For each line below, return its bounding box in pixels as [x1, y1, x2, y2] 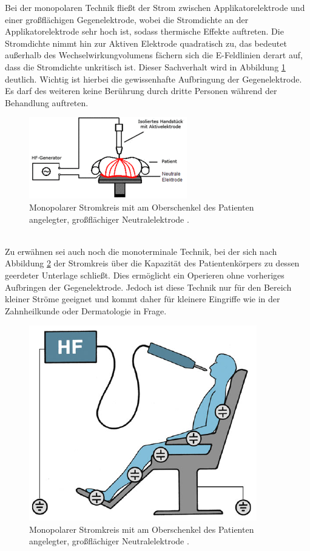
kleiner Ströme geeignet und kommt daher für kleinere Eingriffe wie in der [5, 292, 280, 305]
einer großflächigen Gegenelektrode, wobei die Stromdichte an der [5, 13, 249, 25]
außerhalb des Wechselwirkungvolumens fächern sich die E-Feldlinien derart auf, [5, 49, 303, 61]
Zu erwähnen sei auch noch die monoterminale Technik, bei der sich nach [5, 245, 277, 257]
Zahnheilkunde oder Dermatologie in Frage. [5, 304, 167, 317]
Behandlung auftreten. [5, 96, 89, 109]
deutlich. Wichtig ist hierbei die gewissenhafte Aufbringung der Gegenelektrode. [5, 72, 302, 85]
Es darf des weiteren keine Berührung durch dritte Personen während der [5, 84, 277, 97]
